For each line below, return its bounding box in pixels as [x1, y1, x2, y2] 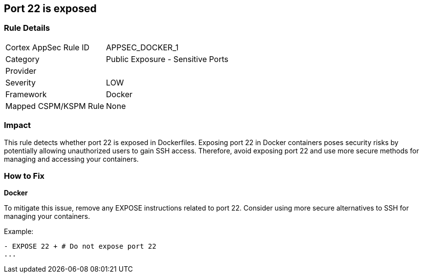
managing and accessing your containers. [4, 154, 139, 163]
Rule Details [4, 23, 50, 33]
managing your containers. [4, 212, 90, 221]
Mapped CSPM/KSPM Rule [5, 101, 105, 111]
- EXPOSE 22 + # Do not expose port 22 [4, 242, 156, 251]
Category [5, 54, 40, 64]
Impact [4, 120, 31, 130]
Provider [5, 65, 37, 76]
